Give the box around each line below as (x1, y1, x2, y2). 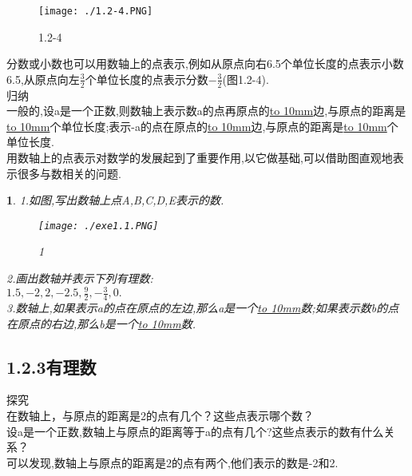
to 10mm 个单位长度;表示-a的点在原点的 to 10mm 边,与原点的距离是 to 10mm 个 (6, 117, 398, 134)
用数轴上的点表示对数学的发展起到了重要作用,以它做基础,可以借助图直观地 (6, 149, 393, 166)
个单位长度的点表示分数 (85, 70, 208, 87)
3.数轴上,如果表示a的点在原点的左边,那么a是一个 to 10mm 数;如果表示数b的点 (6, 299, 399, 316)
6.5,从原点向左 (6, 70, 80, 87)
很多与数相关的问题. (17, 165, 121, 181)
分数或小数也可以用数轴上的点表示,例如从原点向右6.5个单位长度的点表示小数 (6, 55, 404, 72)
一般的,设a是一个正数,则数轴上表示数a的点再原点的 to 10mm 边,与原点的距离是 (6, 102, 406, 119)
